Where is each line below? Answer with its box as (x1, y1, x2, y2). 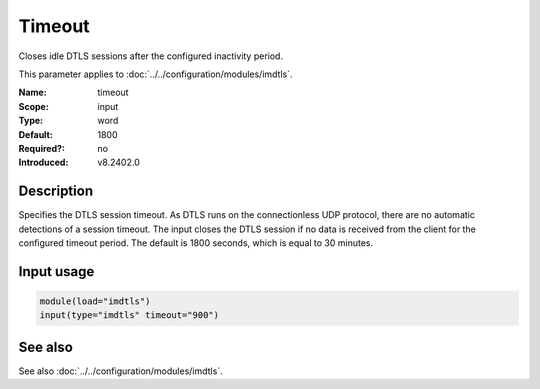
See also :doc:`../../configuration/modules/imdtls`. (18, 365, 224, 377)
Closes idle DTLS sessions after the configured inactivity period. (18, 50, 284, 62)
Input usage (18, 263, 95, 280)
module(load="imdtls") (39, 295, 151, 307)
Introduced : (18, 156, 69, 169)
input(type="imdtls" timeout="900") (39, 310, 220, 321)
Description (18, 183, 94, 200)
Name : (18, 86, 47, 99)
